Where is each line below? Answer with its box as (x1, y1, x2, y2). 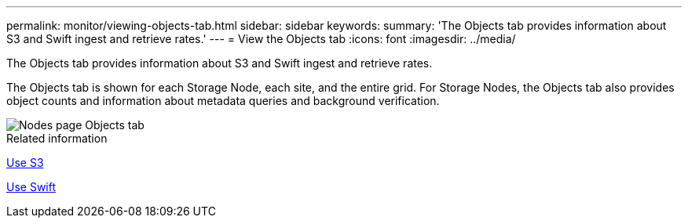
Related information (6, 132, 108, 145)
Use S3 (6, 156, 44, 169)
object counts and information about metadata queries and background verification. (6, 94, 440, 107)
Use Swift (6, 180, 57, 193)
